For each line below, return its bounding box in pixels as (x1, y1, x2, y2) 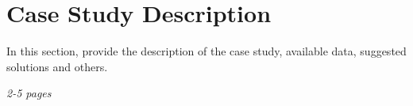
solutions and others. (6, 58, 108, 74)
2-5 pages (6, 85, 52, 101)
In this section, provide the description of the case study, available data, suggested (6, 43, 407, 59)
